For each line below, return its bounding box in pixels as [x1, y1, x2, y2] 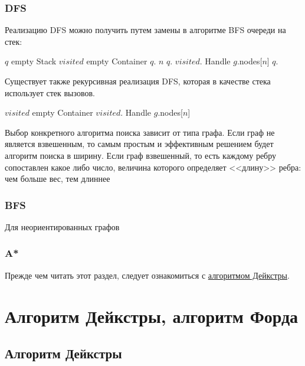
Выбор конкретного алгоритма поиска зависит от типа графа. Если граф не [5, 126, 275, 138]
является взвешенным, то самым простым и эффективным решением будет [5, 138, 274, 150]
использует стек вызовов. [5, 86, 95, 99]
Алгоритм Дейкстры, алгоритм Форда [5, 303, 299, 328]
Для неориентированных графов [5, 220, 120, 233]
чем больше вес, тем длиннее [5, 172, 110, 185]
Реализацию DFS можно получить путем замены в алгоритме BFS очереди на [5, 24, 286, 36]
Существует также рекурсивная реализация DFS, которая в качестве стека [5, 75, 271, 87]
